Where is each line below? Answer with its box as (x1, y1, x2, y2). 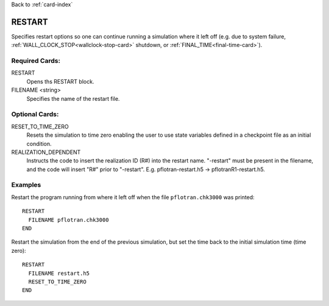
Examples (11, 181, 41, 189)
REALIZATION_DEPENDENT (11, 148, 81, 156)
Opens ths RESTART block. (26, 78, 94, 85)
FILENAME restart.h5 (28, 269, 90, 277)
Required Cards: (11, 57, 61, 65)
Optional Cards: (11, 110, 59, 118)
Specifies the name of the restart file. (26, 95, 120, 102)
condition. (26, 140, 52, 147)
